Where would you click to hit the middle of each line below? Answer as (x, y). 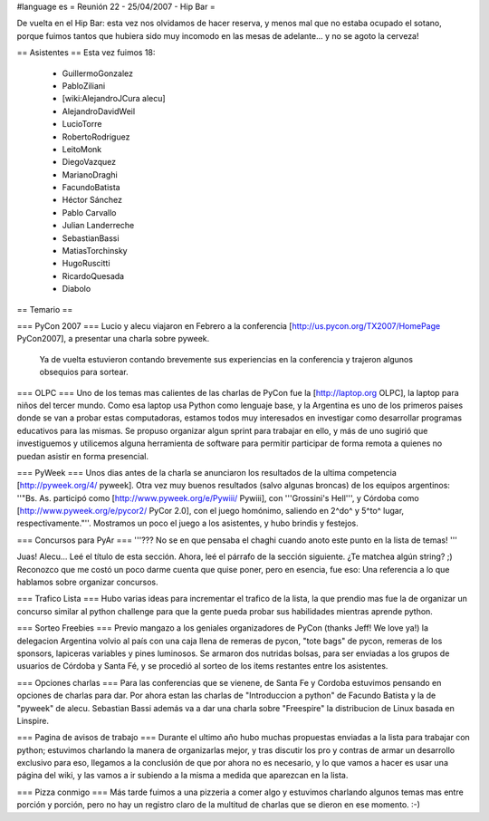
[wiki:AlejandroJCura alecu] (114, 99)
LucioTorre (82, 124)
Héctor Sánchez (92, 200)
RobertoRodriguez (96, 137)
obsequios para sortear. (84, 372)
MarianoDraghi (90, 174)
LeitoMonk (82, 149)
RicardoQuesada (93, 275)
